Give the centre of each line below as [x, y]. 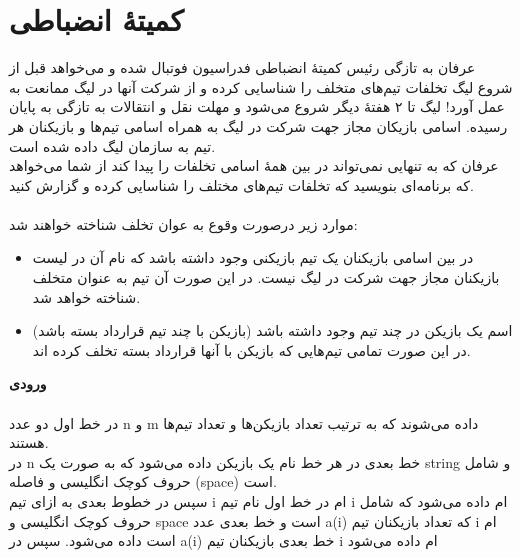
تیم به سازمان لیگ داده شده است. [112, 145]
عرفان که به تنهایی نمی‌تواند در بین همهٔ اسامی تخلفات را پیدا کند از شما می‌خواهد [254, 165]
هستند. [29, 442]
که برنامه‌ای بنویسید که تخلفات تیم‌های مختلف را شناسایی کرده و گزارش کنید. [241, 184]
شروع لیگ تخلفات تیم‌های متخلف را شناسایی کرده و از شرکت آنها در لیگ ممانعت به [261, 86]
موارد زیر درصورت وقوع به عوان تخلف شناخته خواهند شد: [183, 223]
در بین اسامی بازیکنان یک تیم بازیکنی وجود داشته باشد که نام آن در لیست [253, 257]
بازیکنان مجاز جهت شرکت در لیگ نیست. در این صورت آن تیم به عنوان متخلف [266, 277]
